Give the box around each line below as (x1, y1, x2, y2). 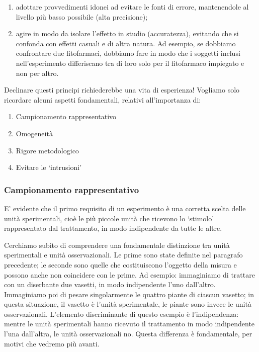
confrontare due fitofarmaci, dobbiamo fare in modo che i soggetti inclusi (16, 48, 240, 58)
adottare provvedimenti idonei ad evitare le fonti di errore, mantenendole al (16, 2, 249, 12)
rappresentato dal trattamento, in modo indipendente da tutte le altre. (4, 223, 222, 233)
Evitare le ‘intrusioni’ (16, 162, 82, 172)
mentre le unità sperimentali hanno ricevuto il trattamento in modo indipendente (4, 318, 255, 329)
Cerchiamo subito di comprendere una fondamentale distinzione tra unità (4, 239, 230, 250)
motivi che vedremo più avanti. (4, 338, 100, 348)
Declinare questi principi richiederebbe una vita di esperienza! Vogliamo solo (4, 84, 240, 95)
